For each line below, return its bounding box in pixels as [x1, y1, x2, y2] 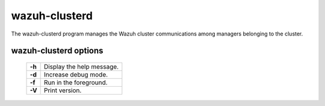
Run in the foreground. [43, 78, 108, 87]
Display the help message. [43, 62, 119, 70]
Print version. [43, 86, 82, 95]
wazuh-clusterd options [11, 46, 104, 56]
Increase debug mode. [43, 70, 108, 78]
